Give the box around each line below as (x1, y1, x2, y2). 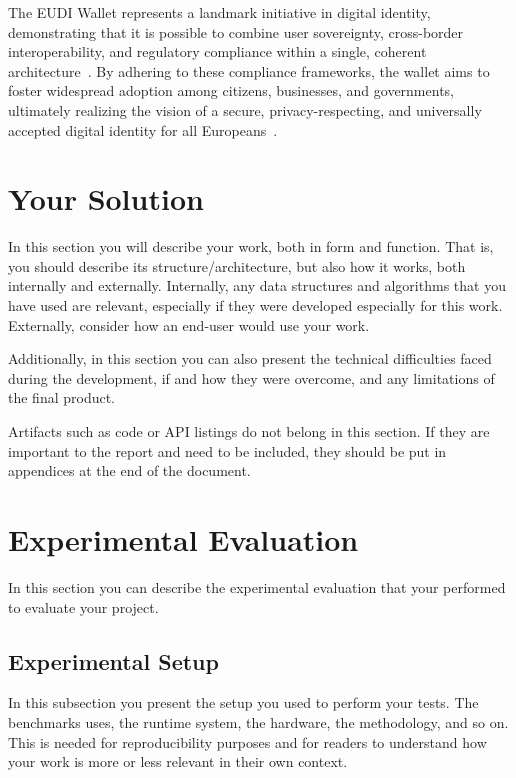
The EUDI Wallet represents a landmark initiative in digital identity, (8, 2, 431, 22)
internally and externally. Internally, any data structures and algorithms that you (8, 275, 506, 296)
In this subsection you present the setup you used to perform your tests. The (8, 692, 479, 713)
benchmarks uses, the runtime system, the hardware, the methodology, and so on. (8, 711, 509, 732)
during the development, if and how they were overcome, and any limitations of (8, 367, 495, 388)
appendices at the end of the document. (8, 460, 251, 481)
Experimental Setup (8, 645, 219, 676)
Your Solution (8, 178, 204, 219)
